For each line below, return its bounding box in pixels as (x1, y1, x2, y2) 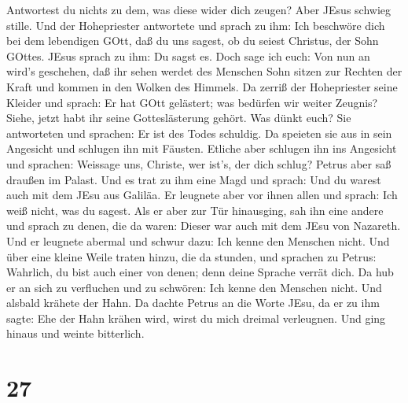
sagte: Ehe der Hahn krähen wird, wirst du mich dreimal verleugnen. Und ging (6, 309, 386, 326)
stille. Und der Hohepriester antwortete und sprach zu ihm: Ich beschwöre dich (6, 17, 385, 33)
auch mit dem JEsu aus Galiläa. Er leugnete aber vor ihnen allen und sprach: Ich (6, 187, 398, 203)
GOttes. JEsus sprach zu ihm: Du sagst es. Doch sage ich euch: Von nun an (6, 47, 370, 64)
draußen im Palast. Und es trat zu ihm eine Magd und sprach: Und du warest (6, 171, 381, 187)
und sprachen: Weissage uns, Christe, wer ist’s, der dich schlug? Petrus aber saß (6, 155, 391, 172)
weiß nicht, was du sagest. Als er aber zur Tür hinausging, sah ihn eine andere (6, 201, 384, 218)
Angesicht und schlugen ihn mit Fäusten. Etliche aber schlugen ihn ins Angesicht (6, 140, 397, 157)
